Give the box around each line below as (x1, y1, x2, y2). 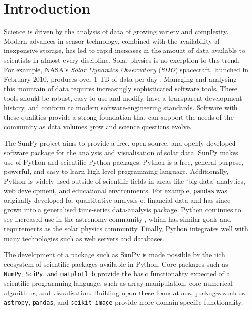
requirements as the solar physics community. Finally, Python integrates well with (4, 224, 248, 234)
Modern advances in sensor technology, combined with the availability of (4, 35, 220, 46)
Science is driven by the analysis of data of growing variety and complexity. (4, 26, 229, 36)
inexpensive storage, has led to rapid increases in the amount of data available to (4, 45, 245, 55)
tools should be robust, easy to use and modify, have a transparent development (4, 93, 242, 103)
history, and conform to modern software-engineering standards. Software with (4, 102, 238, 112)
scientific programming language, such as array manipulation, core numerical (4, 278, 233, 288)
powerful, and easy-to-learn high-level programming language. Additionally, (4, 166, 229, 176)
